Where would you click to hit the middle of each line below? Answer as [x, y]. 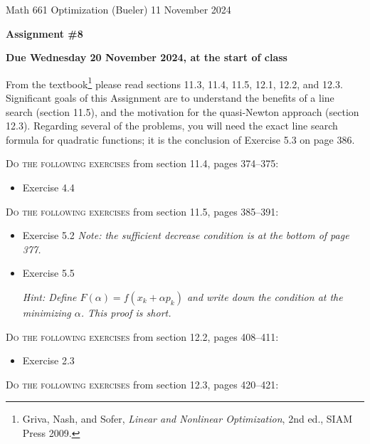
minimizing [47, 312]
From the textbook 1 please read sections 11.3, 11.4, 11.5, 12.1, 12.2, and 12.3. [174, 83]
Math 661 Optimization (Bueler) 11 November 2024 [118, 9]
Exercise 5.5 [48, 273]
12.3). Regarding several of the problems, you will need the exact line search [172, 126]
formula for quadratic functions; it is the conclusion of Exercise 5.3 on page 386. [180, 139]
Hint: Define [49, 296]
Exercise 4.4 [48, 187]
